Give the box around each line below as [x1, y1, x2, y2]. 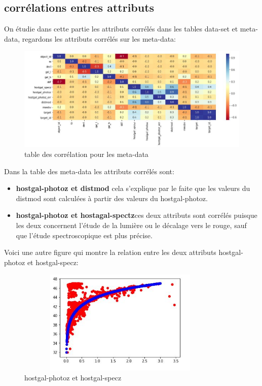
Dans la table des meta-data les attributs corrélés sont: [4, 166, 174, 176]
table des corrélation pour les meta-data [24, 148, 148, 159]
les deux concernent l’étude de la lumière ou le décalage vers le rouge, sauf [16, 219, 247, 230]
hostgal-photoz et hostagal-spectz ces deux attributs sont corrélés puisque [16, 210, 257, 220]
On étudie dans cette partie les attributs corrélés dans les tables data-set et [4, 23, 238, 34]
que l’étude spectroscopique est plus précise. [16, 230, 153, 240]
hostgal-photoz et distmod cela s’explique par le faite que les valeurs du [16, 183, 250, 194]
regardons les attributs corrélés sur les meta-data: [22, 33, 176, 44]
